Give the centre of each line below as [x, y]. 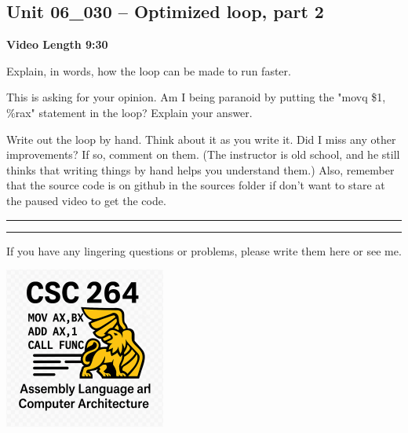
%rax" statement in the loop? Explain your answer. [129, 112]
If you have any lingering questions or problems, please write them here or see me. [204, 250]
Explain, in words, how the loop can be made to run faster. [149, 70]
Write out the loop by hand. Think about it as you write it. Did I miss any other [201, 139]
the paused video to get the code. [86, 200]
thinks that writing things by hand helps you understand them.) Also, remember [200, 169]
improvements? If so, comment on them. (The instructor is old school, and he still [203, 154]
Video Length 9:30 [57, 44]
